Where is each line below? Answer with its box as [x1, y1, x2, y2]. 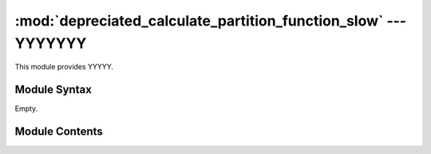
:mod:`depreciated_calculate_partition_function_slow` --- [14, 12, 407, 30]
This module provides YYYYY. [14, 62, 114, 72]
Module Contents [14, 124, 103, 139]
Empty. [14, 104, 38, 113]
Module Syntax [14, 83, 92, 97]
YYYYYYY [14, 34, 87, 52]
